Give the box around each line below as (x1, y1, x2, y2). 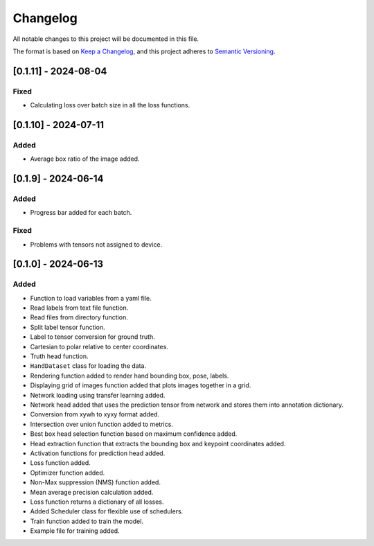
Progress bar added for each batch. (30, 209, 132, 217)
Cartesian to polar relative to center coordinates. (30, 342, 169, 351)
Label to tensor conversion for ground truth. (30, 333, 155, 341)
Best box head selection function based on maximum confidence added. (30, 430, 238, 438)
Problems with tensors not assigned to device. (30, 240, 163, 249)
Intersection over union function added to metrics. (30, 420, 173, 428)
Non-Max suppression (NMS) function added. (30, 478, 161, 486)
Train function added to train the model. (30, 517, 143, 525)
